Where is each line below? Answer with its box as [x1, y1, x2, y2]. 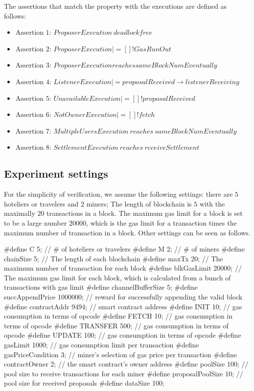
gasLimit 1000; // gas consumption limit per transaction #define [4, 340, 199, 350]
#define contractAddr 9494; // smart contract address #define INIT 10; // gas [4, 301, 242, 311]
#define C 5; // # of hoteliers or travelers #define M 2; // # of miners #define [4, 244, 245, 254]
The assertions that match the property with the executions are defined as [4, 1, 227, 11]
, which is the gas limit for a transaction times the [86, 217, 237, 228]
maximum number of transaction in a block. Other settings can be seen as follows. [4, 227, 251, 237]
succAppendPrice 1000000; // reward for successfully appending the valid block [4, 292, 243, 302]
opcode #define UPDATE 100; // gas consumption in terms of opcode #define [4, 330, 241, 340]
